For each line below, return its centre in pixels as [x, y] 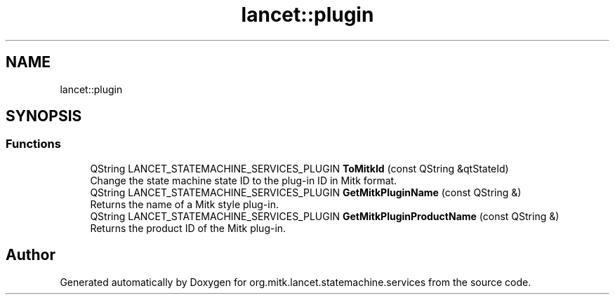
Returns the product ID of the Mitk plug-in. [188, 228]
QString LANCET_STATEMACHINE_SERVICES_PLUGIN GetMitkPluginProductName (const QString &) [325, 216]
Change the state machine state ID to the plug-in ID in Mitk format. [244, 180]
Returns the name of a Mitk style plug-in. [184, 204]
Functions [33, 144]
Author [31, 255]
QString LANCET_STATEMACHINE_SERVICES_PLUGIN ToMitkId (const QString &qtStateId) [299, 168]
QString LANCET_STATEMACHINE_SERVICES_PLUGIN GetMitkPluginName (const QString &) [306, 192]
